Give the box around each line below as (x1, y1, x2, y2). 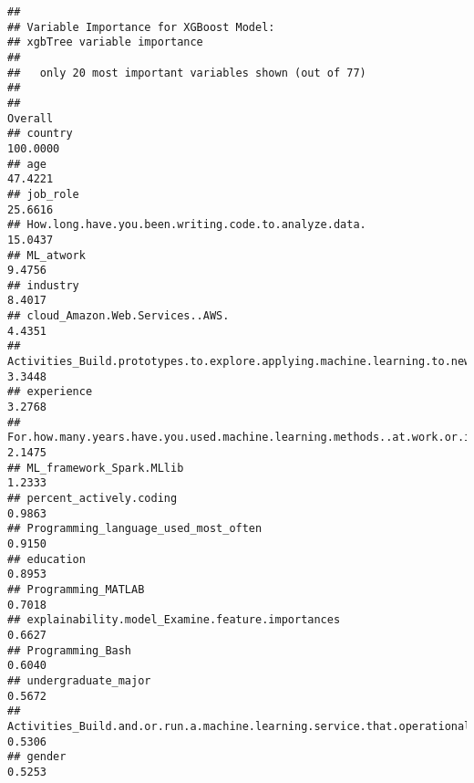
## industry (7, 278, 79, 292)
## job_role (7, 187, 79, 201)
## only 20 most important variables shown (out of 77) (7, 66, 366, 79)
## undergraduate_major (7, 673, 151, 687)
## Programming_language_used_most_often (7, 522, 263, 536)
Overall (7, 111, 54, 125)
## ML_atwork (7, 248, 86, 262)
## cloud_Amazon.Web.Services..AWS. (7, 309, 230, 323)
